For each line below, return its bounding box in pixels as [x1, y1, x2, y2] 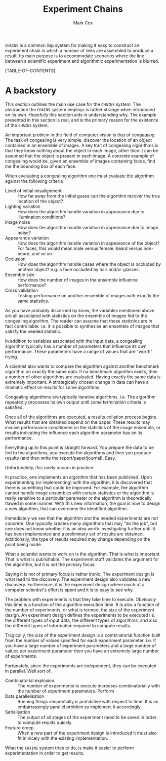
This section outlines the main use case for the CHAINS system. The [5, 101, 141, 107]
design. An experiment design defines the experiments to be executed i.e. [5, 612, 156, 618]
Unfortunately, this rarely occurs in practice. [5, 464, 95, 470]
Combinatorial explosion [5, 678, 55, 683]
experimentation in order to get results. [5, 750, 85, 756]
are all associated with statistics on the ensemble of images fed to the [5, 313, 147, 319]
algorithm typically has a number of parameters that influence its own [5, 343, 147, 349]
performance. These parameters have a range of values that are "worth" [5, 348, 153, 354]
